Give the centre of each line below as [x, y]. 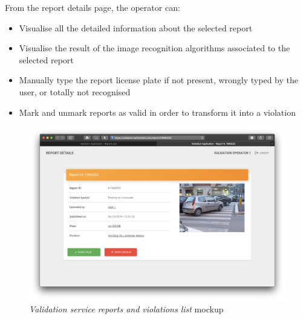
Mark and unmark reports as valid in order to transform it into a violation [157, 112]
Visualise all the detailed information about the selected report [136, 27]
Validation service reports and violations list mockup [126, 309]
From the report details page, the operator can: [93, 7]
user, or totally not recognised [75, 91]
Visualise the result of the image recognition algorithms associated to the [155, 48]
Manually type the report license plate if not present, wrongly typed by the [158, 80]
